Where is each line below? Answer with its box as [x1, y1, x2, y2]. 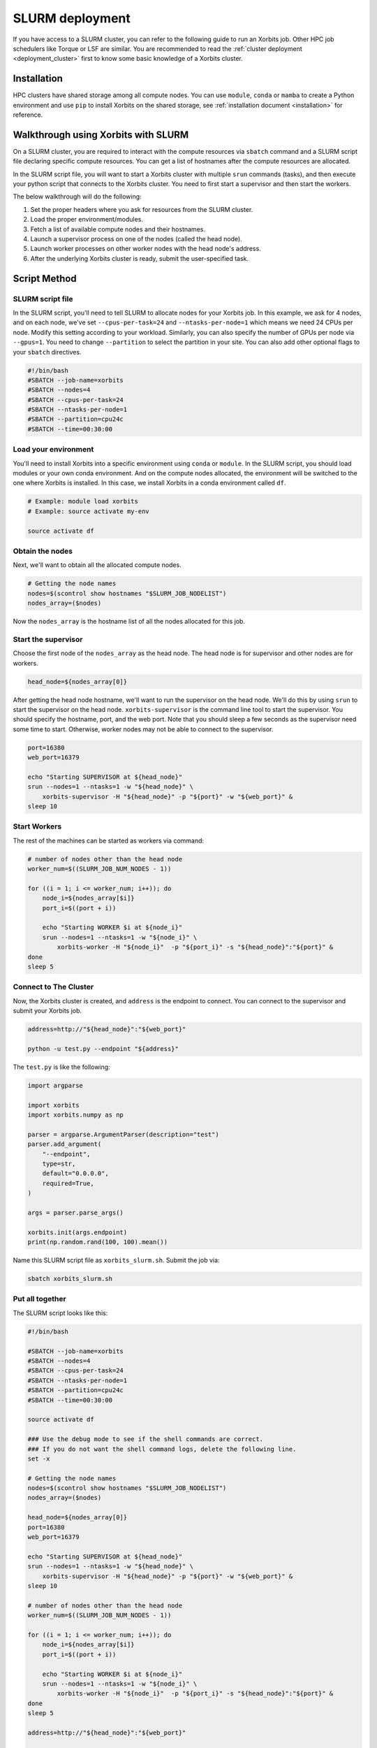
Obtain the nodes [13, 546, 73, 556]
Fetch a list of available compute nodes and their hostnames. [30, 224, 206, 234]
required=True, [42, 1179, 94, 1187]
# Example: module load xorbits [27, 497, 139, 506]
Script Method [13, 273, 77, 285]
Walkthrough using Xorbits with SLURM [13, 129, 189, 141]
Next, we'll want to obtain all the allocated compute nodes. [13, 561, 182, 569]
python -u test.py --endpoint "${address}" [27, 1045, 179, 1052]
